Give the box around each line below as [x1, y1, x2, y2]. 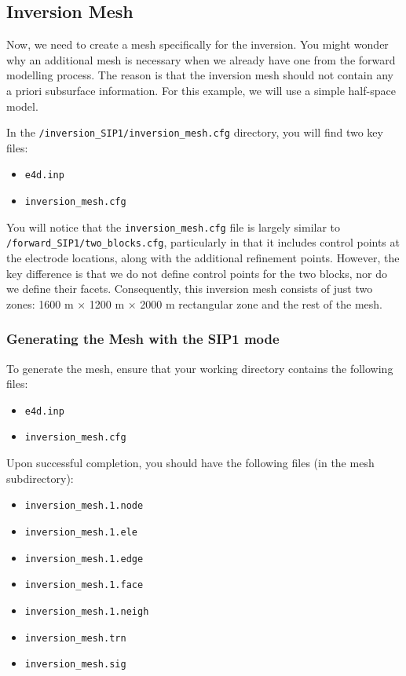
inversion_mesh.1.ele [24, 526, 137, 538]
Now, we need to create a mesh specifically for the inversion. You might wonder [6, 36, 389, 53]
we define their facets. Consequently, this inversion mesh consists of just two [6, 280, 373, 297]
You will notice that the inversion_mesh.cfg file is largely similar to [6, 218, 341, 235]
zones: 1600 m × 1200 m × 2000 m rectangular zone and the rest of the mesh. [6, 295, 382, 312]
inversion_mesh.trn [24, 632, 126, 644]
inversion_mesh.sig [24, 659, 126, 671]
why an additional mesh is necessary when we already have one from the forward [6, 51, 396, 68]
